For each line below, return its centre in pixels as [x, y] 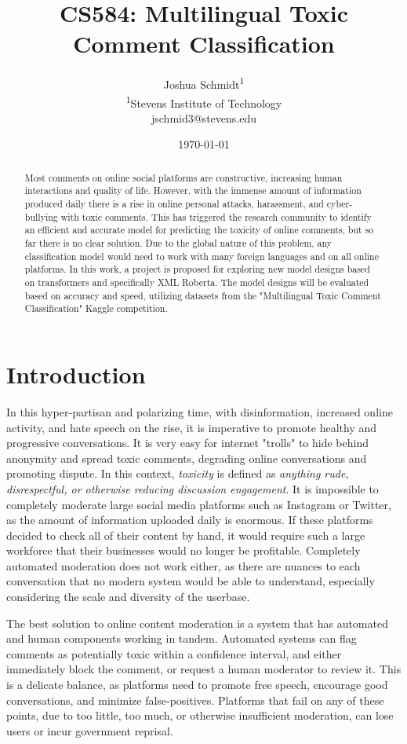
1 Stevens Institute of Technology [204, 101]
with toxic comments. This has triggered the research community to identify [216, 216]
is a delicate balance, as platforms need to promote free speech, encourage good [197, 685]
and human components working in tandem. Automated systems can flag [182, 638]
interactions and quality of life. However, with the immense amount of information [193, 191]
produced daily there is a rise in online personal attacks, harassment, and [174, 204]
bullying [41, 216]
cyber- [340, 204]
